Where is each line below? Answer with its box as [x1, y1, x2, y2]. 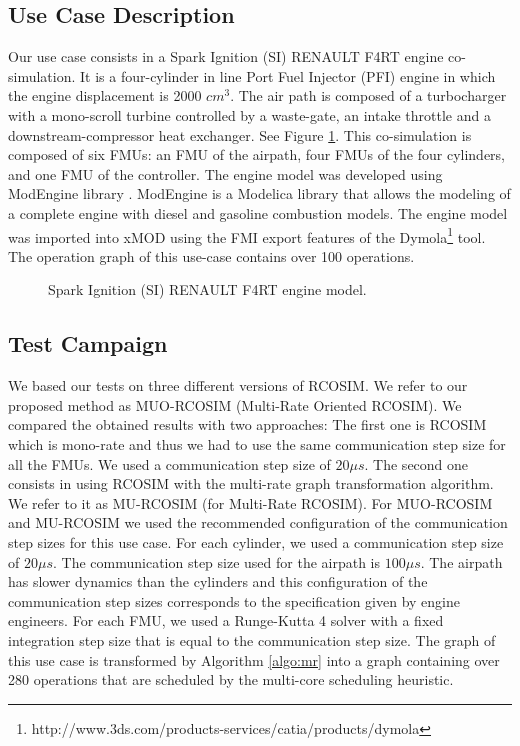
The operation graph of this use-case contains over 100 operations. [8, 245, 415, 266]
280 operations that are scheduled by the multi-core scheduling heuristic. [8, 669, 454, 690]
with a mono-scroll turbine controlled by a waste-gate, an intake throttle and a [8, 104, 491, 125]
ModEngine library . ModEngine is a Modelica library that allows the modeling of [8, 183, 511, 204]
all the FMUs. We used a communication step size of [8, 453, 331, 474]
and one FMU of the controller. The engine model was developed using [8, 163, 443, 184]
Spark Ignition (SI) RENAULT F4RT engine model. [48, 279, 367, 300]
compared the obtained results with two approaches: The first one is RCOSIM [8, 414, 487, 435]
